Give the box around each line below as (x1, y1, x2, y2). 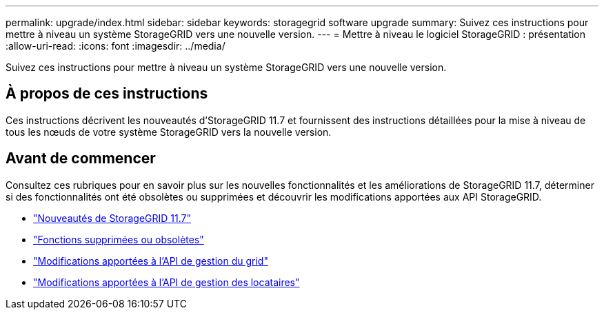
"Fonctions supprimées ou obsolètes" (33, 233, 204, 245)
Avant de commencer (6, 150, 156, 167)
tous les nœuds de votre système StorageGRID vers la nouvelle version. (6, 125, 332, 138)
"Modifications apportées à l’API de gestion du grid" (33, 254, 268, 267)
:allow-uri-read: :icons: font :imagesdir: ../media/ (6, 40, 225, 52)
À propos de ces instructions (6, 85, 208, 103)
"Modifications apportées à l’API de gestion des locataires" (33, 276, 300, 288)
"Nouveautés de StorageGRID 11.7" (33, 212, 192, 224)
